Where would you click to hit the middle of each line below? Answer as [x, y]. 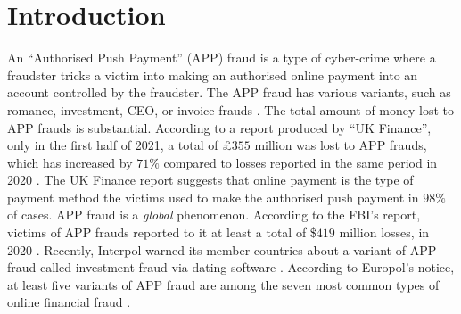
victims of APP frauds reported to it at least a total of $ [162, 232]
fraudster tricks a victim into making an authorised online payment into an [213, 74]
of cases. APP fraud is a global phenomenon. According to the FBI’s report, [214, 215]
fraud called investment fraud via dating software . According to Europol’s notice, [231, 267]
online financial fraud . [69, 302]
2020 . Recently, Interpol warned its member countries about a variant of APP [222, 249]
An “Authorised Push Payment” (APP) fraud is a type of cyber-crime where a [222, 58]
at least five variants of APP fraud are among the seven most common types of [223, 284]
